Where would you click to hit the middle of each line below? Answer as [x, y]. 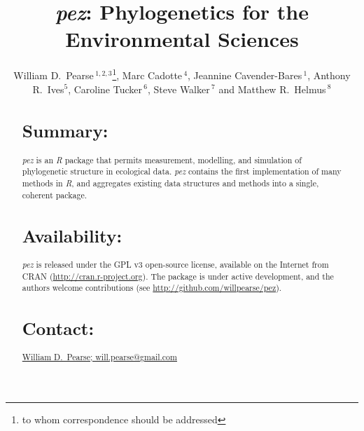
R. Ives [48, 89]
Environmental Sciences [182, 39]
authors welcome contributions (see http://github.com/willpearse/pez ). [152, 288]
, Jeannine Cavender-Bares [245, 75]
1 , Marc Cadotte [147, 74]
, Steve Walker [179, 89]
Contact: [58, 328]
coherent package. [54, 194]
